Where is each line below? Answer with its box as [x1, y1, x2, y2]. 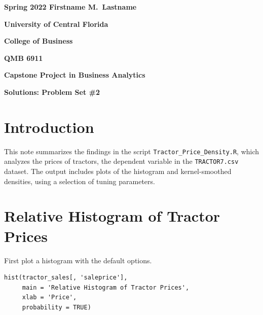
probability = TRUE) [22, 303, 91, 311]
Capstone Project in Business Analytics [4, 69, 145, 80]
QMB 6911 [4, 52, 43, 63]
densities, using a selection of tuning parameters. [4, 176, 155, 186]
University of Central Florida [4, 18, 108, 29]
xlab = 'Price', [22, 294, 77, 301]
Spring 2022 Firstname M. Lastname [4, 2, 137, 12]
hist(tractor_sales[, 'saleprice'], [4, 274, 128, 282]
